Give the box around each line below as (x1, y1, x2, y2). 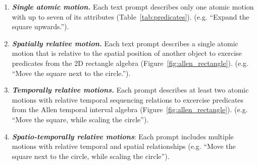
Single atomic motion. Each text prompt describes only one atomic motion (12, 2, 254, 12)
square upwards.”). (12, 21, 69, 32)
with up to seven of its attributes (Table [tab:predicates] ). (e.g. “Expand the (12, 11, 249, 22)
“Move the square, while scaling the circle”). (12, 114, 149, 124)
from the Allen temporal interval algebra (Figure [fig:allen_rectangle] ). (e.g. (12, 104, 248, 115)
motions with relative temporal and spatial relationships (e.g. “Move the (12, 141, 236, 151)
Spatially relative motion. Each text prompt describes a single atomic (12, 38, 238, 48)
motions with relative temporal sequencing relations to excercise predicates (12, 94, 244, 105)
